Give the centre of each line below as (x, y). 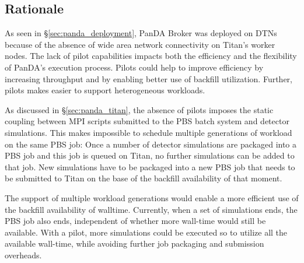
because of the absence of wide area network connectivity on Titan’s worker (140, 44)
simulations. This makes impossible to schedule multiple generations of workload (148, 132)
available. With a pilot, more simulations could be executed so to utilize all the (146, 232)
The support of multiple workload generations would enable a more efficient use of (152, 197)
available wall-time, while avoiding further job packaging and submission (134, 243)
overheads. (23, 255)
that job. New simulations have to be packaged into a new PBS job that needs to (150, 166)
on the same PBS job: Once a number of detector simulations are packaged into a (151, 144)
